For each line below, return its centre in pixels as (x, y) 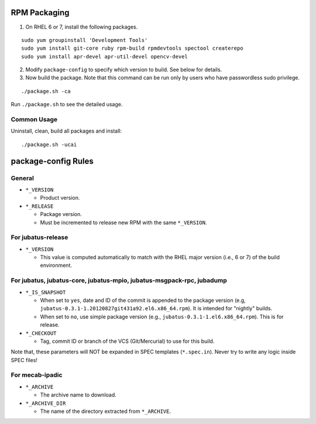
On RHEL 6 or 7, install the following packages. (82, 27)
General (23, 178)
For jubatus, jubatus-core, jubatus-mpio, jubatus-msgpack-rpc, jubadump (119, 280)
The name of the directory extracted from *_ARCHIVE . (105, 411)
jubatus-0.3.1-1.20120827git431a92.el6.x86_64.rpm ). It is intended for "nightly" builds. (156, 308)
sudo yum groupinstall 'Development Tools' (85, 40)
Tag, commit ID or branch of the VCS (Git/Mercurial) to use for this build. (127, 341)
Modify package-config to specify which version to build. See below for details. (124, 69)
